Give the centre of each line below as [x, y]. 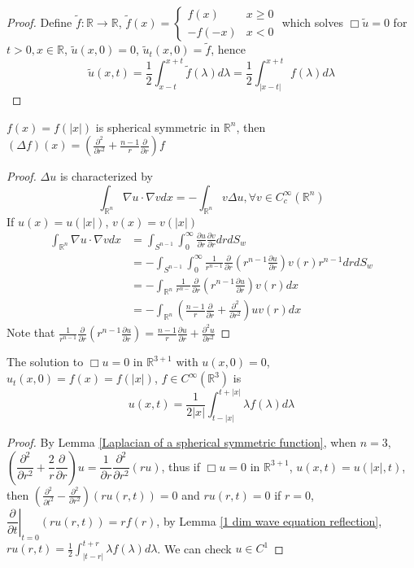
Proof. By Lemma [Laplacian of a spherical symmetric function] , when [182, 442]
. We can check [194, 548]
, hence [228, 49]
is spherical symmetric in [158, 127]
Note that [31, 332]
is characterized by [106, 176]
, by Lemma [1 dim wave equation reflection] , [269, 520]
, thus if [181, 466]
